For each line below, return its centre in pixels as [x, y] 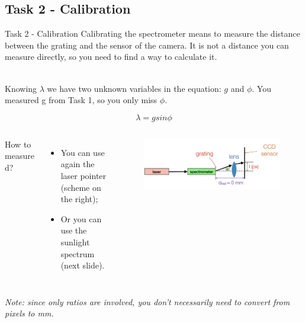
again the [78, 164]
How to [18, 144]
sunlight [75, 242]
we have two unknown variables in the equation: [134, 88]
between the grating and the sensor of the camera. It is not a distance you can [147, 45]
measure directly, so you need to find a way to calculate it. [111, 57]
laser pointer [84, 175]
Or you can [81, 218]
